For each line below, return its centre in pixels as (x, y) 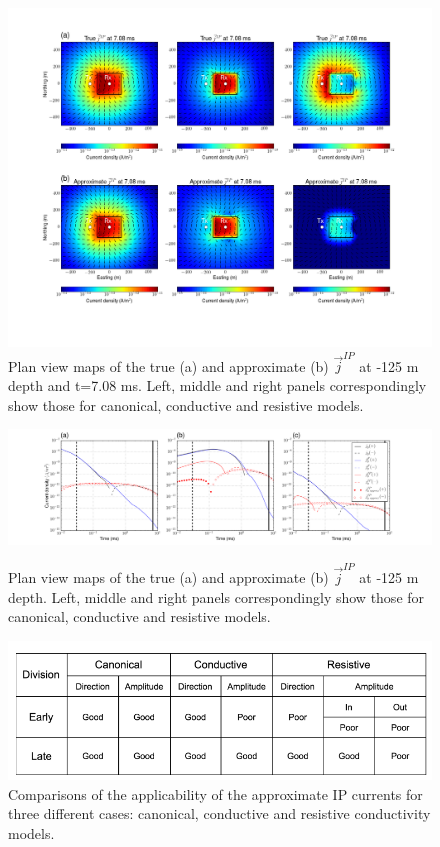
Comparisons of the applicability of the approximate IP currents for (215, 793)
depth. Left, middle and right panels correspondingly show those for (216, 596)
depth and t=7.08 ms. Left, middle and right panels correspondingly (217, 385)
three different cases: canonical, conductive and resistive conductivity (219, 813)
